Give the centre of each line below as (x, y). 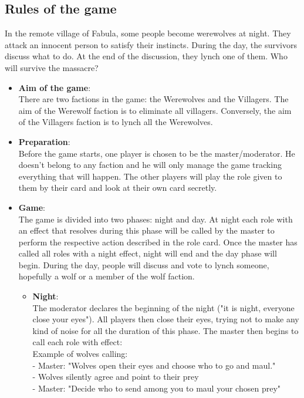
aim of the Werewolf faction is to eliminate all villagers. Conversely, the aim (155, 110)
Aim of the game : (55, 87)
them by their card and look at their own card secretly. (118, 188)
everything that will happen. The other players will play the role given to (150, 176)
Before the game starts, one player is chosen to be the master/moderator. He (157, 153)
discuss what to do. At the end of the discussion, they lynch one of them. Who (146, 56)
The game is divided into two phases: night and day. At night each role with (156, 219)
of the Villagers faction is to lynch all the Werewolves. (116, 122)
